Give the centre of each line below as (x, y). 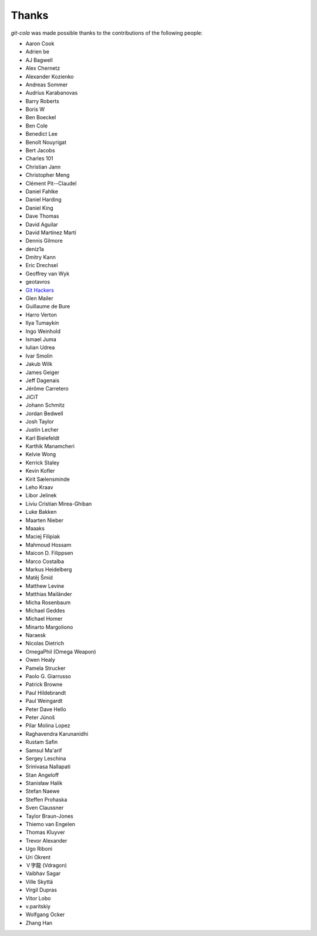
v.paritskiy (38, 906)
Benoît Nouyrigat (46, 142)
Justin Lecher (42, 430)
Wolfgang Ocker (45, 915)
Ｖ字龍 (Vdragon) (46, 865)
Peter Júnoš (40, 717)
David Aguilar (42, 224)
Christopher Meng (48, 175)
